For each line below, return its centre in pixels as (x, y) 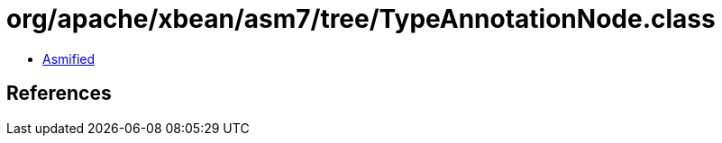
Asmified (69, 58)
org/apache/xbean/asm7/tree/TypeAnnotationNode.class (361, 19)
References (59, 94)
